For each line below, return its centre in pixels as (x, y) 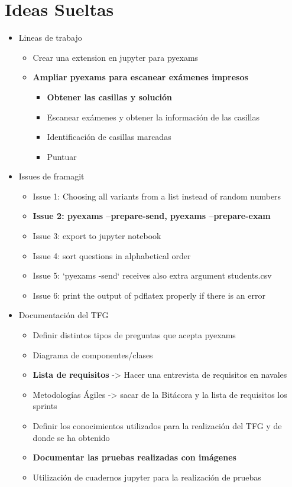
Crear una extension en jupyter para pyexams (116, 57)
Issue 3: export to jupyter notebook (97, 236)
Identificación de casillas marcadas (109, 137)
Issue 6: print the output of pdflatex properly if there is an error (149, 295)
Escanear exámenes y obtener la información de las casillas (153, 117)
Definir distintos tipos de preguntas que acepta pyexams (134, 335)
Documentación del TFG (64, 315)
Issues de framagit (51, 176)
